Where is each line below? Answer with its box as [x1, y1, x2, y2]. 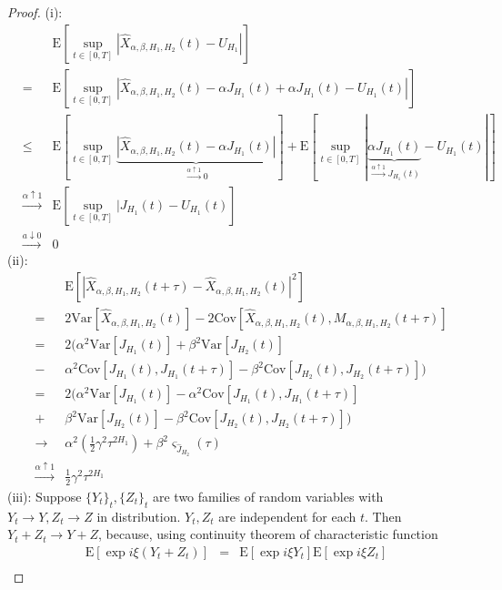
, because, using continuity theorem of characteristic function [98, 524, 438, 544]
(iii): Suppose [7, 486, 82, 505]
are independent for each [218, 506, 356, 525]
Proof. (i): [7, 3, 63, 21]
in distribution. [96, 506, 181, 525]
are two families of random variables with [152, 486, 384, 505]
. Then [365, 506, 402, 525]
